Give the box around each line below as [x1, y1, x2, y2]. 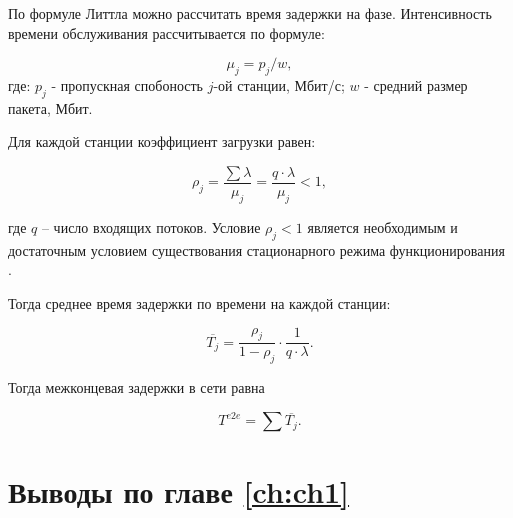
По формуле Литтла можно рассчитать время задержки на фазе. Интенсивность [8, 3, 492, 23]
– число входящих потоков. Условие [41, 216, 261, 237]
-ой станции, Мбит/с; [213, 74, 345, 95]
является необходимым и [307, 216, 458, 237]
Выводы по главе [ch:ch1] [8, 470, 350, 511]
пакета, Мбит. [8, 97, 93, 118]
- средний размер [364, 74, 468, 95]
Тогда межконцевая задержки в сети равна [8, 377, 265, 398]
